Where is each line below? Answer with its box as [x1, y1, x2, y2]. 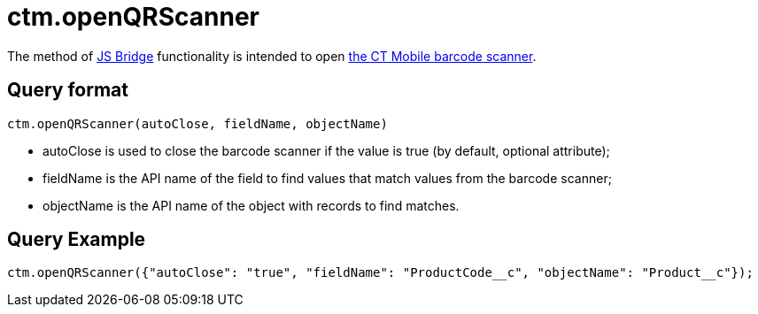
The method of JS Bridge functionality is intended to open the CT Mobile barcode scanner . [7, 48, 537, 64]
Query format [7, 79, 128, 102]
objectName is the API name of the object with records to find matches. [43, 197, 460, 213]
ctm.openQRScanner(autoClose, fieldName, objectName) [7, 116, 388, 131]
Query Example [7, 228, 146, 251]
